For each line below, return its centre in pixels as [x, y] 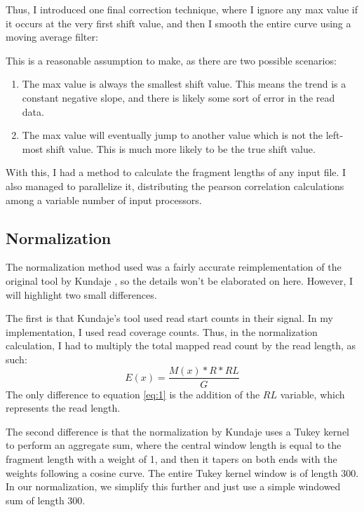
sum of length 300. [46, 500]
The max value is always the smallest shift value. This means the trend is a [184, 84]
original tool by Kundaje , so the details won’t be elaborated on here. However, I [179, 280]
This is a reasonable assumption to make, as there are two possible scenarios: [171, 60]
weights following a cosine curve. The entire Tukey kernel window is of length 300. [182, 472]
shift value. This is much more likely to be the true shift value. [181, 148]
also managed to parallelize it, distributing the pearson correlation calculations [175, 186]
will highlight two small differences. [81, 294]
